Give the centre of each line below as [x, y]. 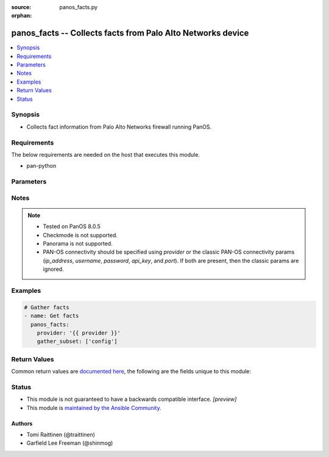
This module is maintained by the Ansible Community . [94, 408]
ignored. [53, 269]
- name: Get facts [51, 316]
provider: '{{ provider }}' [79, 333]
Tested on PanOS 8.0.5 [72, 226]
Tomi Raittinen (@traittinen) [61, 434]
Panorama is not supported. [78, 243]
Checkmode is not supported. [80, 235]
